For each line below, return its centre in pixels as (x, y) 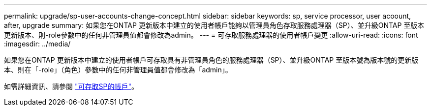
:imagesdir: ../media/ (37, 44)
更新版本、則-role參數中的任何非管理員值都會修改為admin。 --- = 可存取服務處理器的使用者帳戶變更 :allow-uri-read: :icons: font (211, 35)
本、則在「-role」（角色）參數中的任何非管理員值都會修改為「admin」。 (118, 70)
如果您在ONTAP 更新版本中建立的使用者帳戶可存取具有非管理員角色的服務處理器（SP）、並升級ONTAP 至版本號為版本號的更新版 (211, 60)
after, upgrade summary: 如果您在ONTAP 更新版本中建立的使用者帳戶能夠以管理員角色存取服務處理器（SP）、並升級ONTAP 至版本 (214, 25)
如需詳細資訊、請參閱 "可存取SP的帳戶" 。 (71, 86)
